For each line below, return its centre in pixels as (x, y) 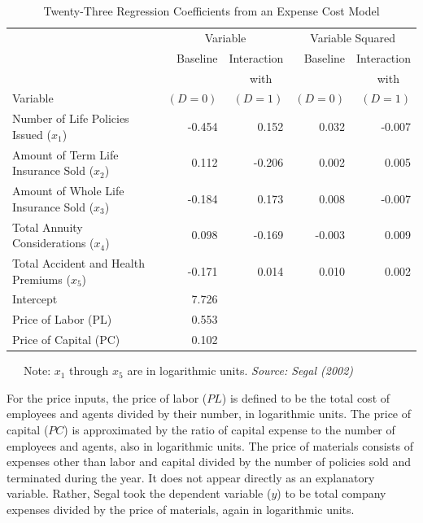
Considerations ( (53, 243)
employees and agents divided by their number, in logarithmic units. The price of (209, 414)
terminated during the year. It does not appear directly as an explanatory (191, 477)
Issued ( (32, 134)
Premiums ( (41, 279)
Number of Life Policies (71, 118)
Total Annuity (48, 227)
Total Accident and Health (78, 262)
